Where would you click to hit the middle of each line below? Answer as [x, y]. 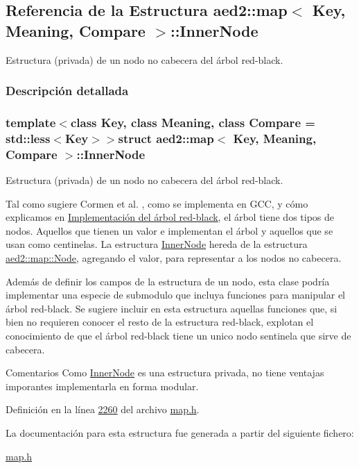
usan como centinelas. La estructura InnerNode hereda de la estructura [157, 244]
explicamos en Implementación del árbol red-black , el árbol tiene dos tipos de [170, 217]
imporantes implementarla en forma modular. [102, 386]
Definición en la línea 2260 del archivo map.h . [103, 409]
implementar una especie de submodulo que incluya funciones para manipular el [175, 295]
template [31, 122]
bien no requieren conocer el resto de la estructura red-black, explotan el [160, 322]
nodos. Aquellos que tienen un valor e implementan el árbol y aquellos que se [169, 230]
